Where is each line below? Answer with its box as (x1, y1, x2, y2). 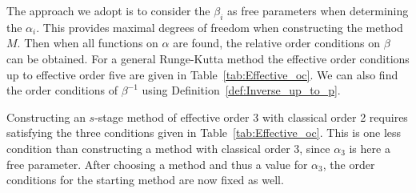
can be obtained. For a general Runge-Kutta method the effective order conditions (6, 50, 410, 66)
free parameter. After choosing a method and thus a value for (6, 155, 308, 172)
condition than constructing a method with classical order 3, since (6, 139, 330, 156)
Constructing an (6, 108, 86, 125)
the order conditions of (6, 82, 118, 99)
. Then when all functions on (17, 34, 158, 51)
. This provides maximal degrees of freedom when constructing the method (36, 18, 403, 35)
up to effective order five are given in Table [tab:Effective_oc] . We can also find (6, 66, 398, 82)
